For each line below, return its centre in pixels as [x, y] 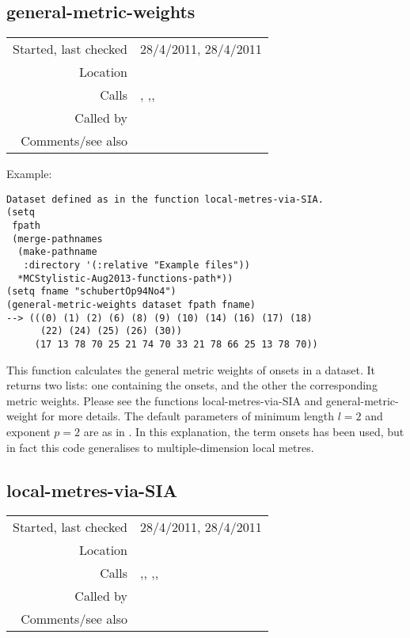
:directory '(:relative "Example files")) [137, 266]
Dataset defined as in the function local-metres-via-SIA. [165, 199]
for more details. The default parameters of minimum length [188, 416]
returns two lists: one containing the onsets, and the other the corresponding [192, 385]
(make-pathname [57, 252]
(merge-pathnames [57, 239]
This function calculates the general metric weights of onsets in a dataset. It [191, 369]
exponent [28, 432]
